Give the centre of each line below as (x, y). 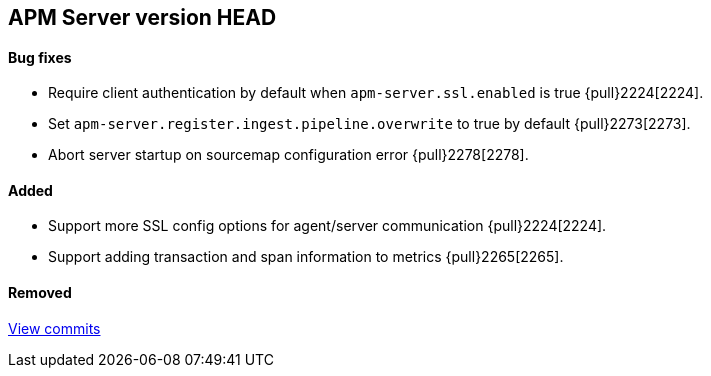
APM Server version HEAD (142, 17)
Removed (40, 293)
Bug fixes (40, 57)
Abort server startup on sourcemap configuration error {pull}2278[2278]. (288, 155)
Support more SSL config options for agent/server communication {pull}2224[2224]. (327, 226)
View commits (54, 328)
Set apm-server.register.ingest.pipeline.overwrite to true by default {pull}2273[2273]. (369, 124)
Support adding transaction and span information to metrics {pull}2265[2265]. (306, 257)
